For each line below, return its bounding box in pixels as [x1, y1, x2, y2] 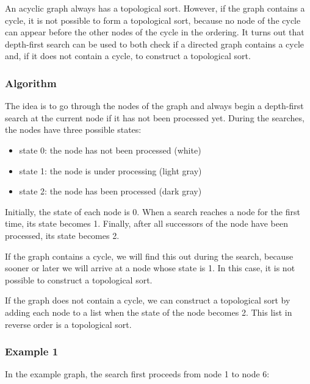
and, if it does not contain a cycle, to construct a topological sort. [5, 49, 251, 62]
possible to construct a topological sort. [5, 273, 153, 286]
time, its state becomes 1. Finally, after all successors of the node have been [5, 217, 288, 230]
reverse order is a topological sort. [5, 318, 132, 330]
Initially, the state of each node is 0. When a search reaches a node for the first [5, 205, 300, 218]
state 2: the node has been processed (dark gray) [19, 185, 202, 197]
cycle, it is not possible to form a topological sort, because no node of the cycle [5, 13, 301, 26]
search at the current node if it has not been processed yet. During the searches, [5, 111, 305, 124]
